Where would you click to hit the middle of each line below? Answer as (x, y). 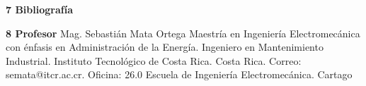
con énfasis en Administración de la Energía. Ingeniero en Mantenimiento (165, 47)
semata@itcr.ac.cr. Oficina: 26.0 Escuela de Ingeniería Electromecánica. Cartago (179, 74)
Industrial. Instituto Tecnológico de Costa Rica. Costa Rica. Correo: (154, 60)
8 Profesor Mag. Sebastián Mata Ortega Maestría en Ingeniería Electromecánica (183, 33)
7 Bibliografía (39, 9)
